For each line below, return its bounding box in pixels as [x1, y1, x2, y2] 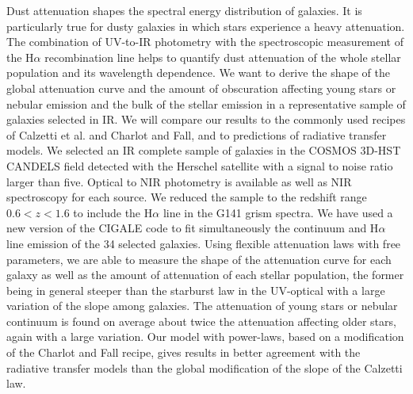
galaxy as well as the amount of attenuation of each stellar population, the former [6, 266, 404, 283]
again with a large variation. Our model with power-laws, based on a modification [6, 328, 404, 345]
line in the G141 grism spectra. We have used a [163, 204, 393, 220]
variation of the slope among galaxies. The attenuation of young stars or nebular [6, 297, 398, 314]
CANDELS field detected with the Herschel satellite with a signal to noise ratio [6, 157, 393, 174]
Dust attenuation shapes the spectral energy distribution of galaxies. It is [6, 2, 362, 18]
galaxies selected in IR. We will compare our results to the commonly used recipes [6, 111, 406, 128]
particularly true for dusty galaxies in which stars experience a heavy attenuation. [6, 17, 405, 34]
